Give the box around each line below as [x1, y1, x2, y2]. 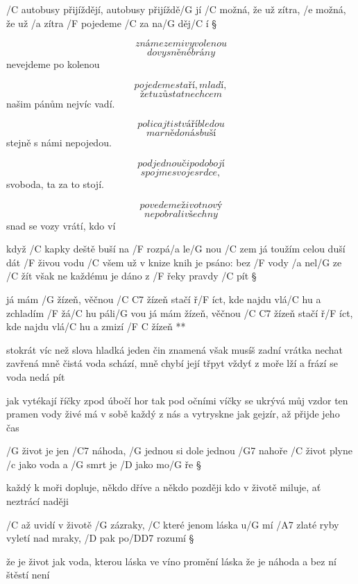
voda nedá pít [6, 369, 65, 384]
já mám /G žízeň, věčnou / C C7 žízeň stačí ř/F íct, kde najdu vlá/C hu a [6, 291, 321, 306]
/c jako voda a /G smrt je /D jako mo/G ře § [6, 456, 201, 471]
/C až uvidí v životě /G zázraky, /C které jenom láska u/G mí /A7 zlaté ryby [6, 517, 339, 531]
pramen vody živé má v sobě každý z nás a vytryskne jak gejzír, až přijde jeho [6, 406, 340, 421]
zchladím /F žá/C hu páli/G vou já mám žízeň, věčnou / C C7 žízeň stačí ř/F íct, [6, 305, 353, 320]
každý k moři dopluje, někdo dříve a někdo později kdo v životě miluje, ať [6, 480, 321, 495]
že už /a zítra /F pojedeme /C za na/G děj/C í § [6, 15, 217, 30]
